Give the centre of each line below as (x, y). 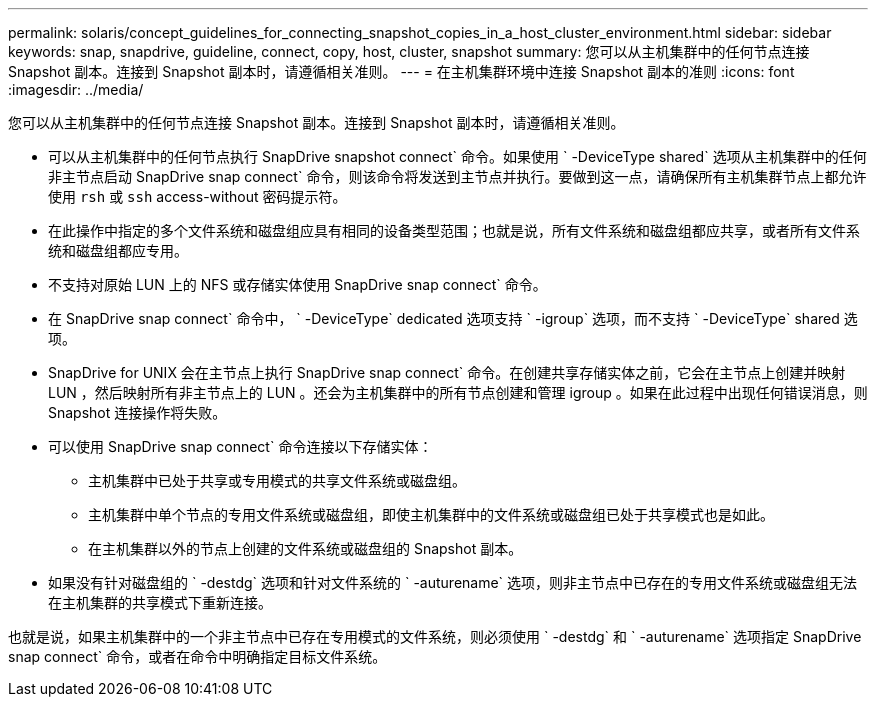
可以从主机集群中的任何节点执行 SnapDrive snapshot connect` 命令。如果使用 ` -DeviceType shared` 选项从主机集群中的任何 (457, 156)
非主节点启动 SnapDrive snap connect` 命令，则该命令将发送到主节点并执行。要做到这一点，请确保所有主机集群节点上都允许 (457, 176)
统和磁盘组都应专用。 (118, 250)
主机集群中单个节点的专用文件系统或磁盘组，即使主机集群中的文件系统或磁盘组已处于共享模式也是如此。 (431, 514)
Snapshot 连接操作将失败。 (137, 412)
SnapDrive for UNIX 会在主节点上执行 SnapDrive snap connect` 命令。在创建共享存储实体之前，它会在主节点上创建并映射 (447, 372)
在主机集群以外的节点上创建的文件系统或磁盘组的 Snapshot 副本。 (305, 548)
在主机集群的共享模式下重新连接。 (160, 602)
